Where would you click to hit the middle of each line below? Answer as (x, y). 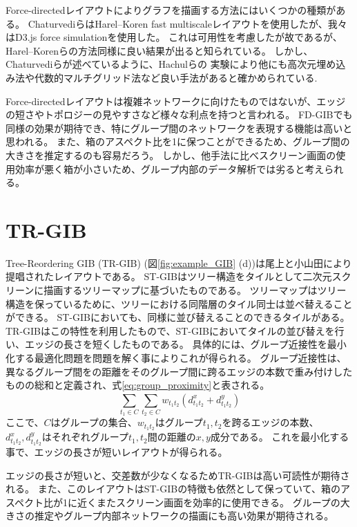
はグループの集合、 (94, 422)
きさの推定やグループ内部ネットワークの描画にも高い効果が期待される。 (170, 516)
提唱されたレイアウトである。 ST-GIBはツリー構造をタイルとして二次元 (169, 276)
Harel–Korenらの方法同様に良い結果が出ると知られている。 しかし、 (160, 50)
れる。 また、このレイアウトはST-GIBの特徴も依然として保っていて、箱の (173, 489)
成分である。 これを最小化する (280, 437)
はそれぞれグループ (85, 437)
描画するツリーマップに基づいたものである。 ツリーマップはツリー (195, 290)
